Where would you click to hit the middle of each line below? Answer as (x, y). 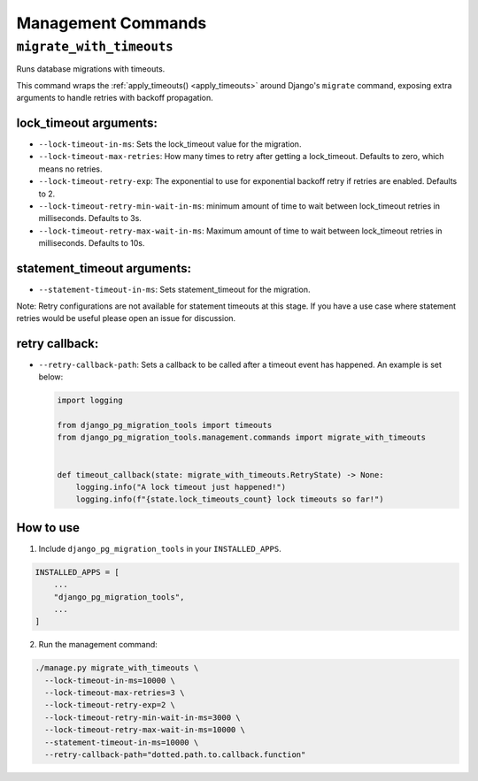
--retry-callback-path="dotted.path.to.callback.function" (175, 755)
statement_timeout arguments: (104, 268)
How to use (48, 528)
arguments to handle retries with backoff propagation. (115, 98)
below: (51, 377)
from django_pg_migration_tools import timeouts (165, 425)
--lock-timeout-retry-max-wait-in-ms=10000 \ (145, 730)
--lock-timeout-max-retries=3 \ (115, 693)
